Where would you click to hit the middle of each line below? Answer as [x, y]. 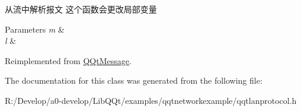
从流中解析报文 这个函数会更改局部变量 [81, 9]
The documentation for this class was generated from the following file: [134, 80]
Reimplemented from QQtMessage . [68, 60]
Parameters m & [35, 29]
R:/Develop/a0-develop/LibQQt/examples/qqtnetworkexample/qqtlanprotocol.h [151, 100]
